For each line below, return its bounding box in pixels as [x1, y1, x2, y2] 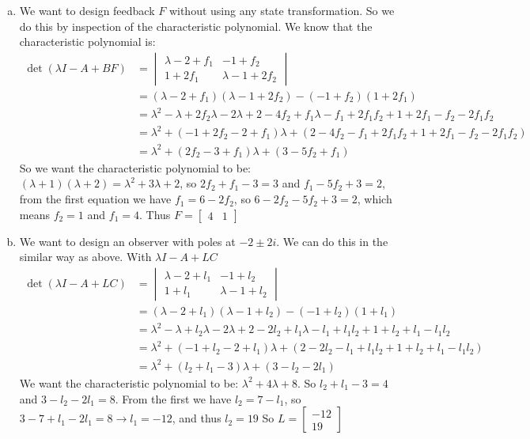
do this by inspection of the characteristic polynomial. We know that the [19, 17, 373, 34]
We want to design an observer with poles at [19, 233, 236, 249]
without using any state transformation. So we [168, 2, 395, 18]
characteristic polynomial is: [19, 33, 156, 50]
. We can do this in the [276, 233, 388, 249]
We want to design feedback [19, 2, 155, 18]
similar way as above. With [19, 248, 152, 265]
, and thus [172, 410, 221, 426]
